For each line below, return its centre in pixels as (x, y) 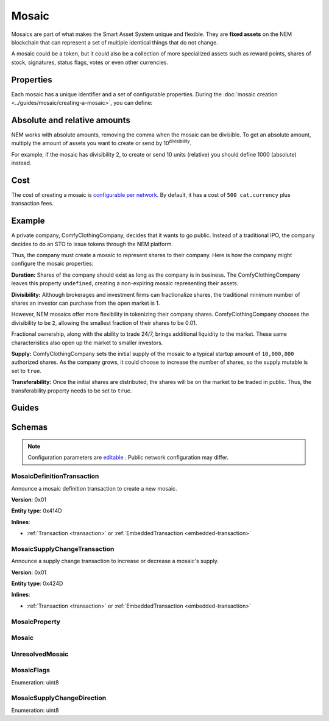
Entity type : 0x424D (37, 583)
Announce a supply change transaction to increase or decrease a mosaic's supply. (115, 561)
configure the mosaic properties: (52, 264)
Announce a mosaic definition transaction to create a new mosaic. (94, 488)
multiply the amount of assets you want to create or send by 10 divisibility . (101, 143)
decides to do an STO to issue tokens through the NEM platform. (92, 244)
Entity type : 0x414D (37, 511)
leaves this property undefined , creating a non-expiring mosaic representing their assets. (125, 283)
